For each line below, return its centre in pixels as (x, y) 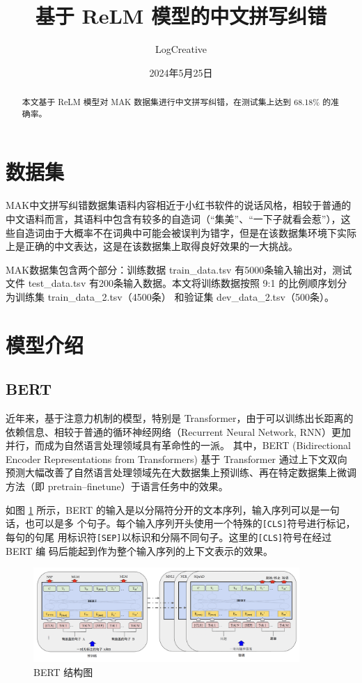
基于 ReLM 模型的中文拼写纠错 (181, 16)
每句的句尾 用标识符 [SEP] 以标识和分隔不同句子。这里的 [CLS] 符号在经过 (169, 536)
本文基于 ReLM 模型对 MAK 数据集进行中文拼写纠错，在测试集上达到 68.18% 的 (176, 102)
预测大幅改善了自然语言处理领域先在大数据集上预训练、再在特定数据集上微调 (181, 472)
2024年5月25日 (181, 72)
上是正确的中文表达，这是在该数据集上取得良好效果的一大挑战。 (152, 246)
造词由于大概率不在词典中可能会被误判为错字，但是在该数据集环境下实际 (190, 232)
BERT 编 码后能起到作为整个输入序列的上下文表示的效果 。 (140, 550)
